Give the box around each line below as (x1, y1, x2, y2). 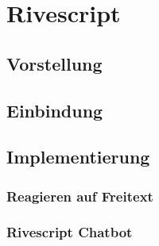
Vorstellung (6, 51, 103, 75)
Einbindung (6, 98, 103, 122)
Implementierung (6, 144, 150, 169)
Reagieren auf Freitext (6, 186, 153, 206)
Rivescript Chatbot (6, 222, 133, 242)
